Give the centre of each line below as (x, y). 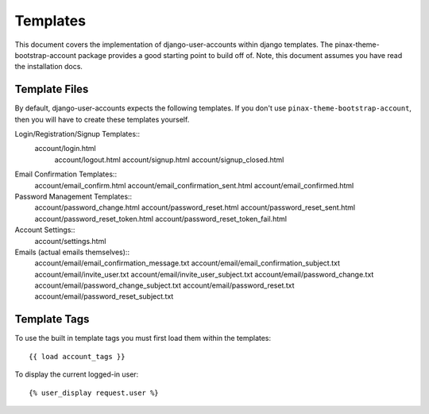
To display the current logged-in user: (77, 374)
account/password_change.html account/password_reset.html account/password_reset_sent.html (195, 207)
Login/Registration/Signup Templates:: (77, 134)
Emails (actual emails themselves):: (72, 252)
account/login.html (66, 149)
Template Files (52, 89)
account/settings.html (70, 241)
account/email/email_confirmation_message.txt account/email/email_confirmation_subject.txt (187, 263)
